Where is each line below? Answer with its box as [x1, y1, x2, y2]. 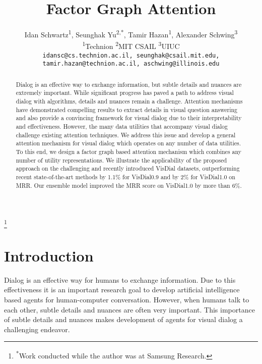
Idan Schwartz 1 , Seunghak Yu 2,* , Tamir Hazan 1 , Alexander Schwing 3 [24, 28, 238, 39]
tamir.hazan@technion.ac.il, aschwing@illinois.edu [42, 60, 220, 68]
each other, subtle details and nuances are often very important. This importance [4, 304, 255, 315]
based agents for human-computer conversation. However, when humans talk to [4, 294, 249, 304]
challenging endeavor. [4, 324, 70, 334]
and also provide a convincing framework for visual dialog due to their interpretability [16, 114, 242, 122]
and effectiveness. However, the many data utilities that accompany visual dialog [16, 122, 228, 131]
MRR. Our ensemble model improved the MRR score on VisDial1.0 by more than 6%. [16, 181, 242, 189]
